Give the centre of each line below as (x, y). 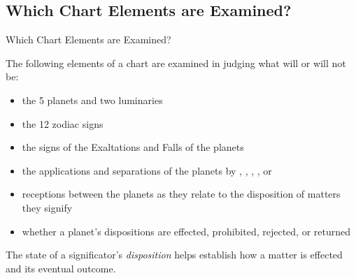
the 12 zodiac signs (63, 123)
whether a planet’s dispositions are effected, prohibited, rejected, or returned (186, 231)
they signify (47, 207)
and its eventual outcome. (61, 268)
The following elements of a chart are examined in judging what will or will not (176, 63)
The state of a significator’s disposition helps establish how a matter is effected (174, 255)
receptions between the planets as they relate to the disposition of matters (181, 194)
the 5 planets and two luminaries (92, 100)
